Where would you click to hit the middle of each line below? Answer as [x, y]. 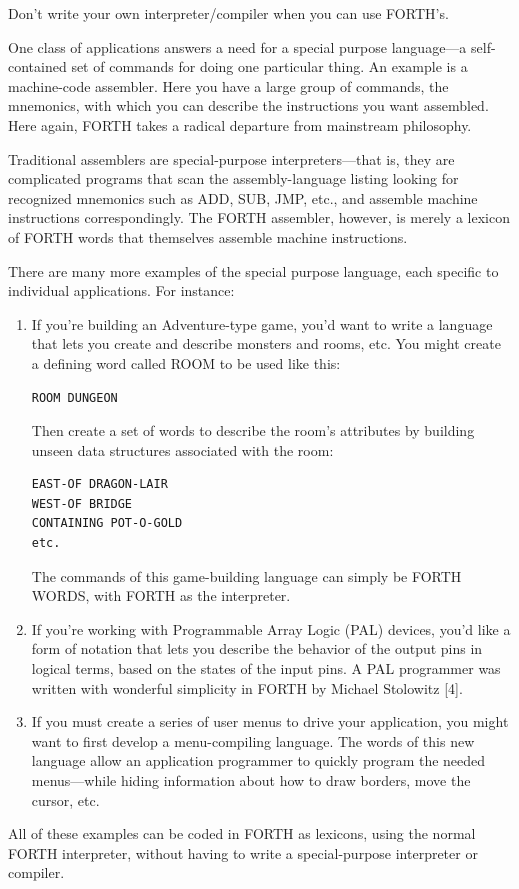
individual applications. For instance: [121, 290]
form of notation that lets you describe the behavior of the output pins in [257, 648]
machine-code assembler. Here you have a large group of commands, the [228, 85]
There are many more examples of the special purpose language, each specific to [253, 270]
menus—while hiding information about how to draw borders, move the [251, 780]
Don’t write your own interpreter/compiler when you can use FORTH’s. [228, 13]
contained [37, 66]
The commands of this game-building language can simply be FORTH [246, 575]
